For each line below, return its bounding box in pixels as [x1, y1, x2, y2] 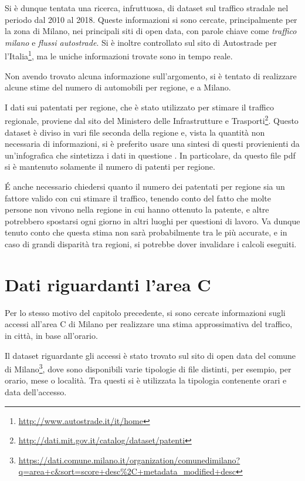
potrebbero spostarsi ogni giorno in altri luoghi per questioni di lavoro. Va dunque [5, 214, 300, 227]
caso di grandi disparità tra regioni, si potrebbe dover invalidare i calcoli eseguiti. [5, 238, 297, 250]
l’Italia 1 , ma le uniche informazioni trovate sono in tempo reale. [5, 48, 233, 62]
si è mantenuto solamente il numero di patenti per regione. [5, 160, 215, 173]
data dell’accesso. [5, 385, 67, 398]
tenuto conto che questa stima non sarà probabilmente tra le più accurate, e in [5, 226, 287, 238]
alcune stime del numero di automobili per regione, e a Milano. [5, 81, 231, 93]
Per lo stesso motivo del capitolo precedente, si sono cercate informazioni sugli [5, 306, 286, 318]
